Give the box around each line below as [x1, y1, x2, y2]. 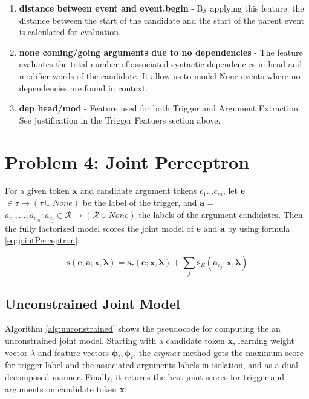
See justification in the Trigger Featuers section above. [19, 113, 221, 126]
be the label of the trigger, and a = [82, 196, 214, 209]
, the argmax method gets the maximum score [134, 346, 304, 358]
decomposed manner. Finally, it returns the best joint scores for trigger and [5, 371, 285, 383]
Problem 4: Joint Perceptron [5, 149, 250, 174]
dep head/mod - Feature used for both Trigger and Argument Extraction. [19, 102, 301, 114]
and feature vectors [37, 346, 109, 358]
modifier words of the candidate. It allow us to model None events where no [19, 69, 301, 82]
